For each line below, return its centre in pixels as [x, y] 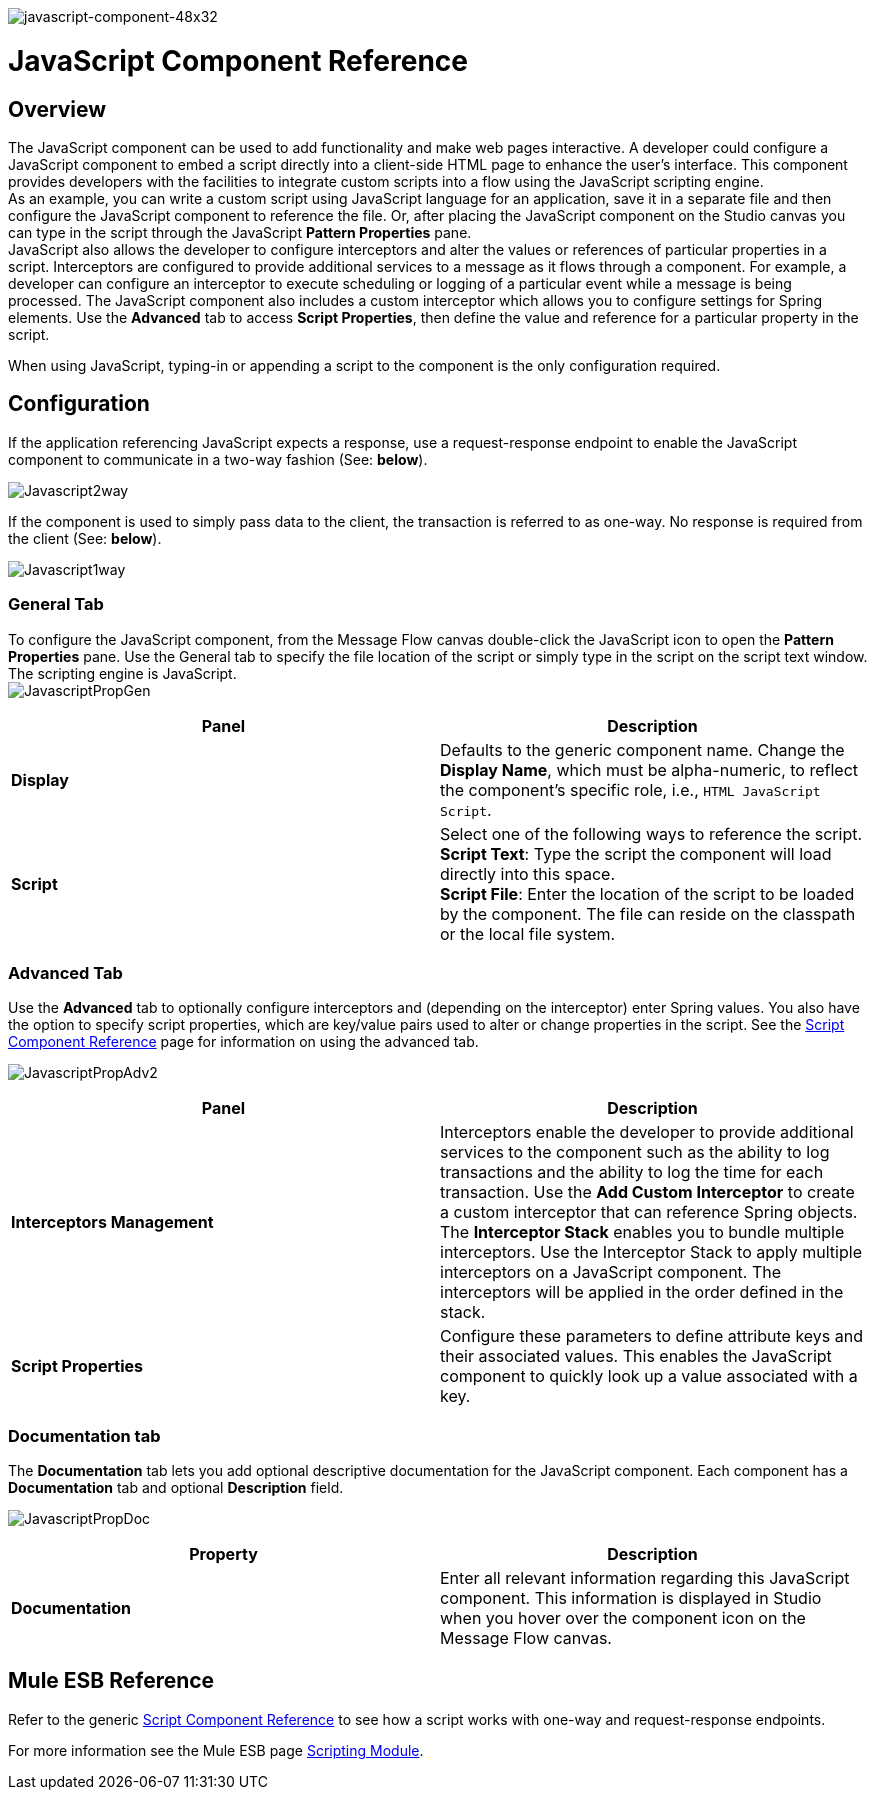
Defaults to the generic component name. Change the [642, 749]
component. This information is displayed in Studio [631, 1598]
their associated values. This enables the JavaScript [636, 1356]
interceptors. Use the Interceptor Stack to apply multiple [651, 1252]
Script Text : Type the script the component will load [636, 853]
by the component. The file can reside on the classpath [648, 913]
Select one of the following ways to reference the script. [651, 833]
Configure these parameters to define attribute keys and [652, 1336]
